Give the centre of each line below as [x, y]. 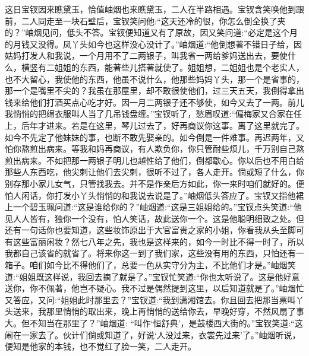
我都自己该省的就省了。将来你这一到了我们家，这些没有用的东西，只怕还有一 [154, 253]
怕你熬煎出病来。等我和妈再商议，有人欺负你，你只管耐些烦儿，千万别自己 [150, 149]
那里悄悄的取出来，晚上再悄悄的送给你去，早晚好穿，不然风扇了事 [175, 311]
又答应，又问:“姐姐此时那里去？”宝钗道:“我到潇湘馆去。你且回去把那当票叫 [150, 299]
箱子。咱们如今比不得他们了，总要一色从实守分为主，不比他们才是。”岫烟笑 [150, 265]
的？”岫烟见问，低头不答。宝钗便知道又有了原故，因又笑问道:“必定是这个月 [152, 32]
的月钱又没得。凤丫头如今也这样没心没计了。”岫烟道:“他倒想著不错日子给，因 [154, 44]
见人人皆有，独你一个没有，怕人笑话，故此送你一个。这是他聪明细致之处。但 [154, 218]
